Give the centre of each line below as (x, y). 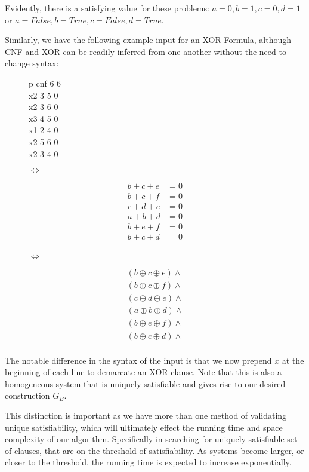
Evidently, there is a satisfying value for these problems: (107, 8)
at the (293, 360)
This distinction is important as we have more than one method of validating (146, 415)
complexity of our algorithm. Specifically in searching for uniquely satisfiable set (151, 439)
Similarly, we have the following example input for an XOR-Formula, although (148, 40)
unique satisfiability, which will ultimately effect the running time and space (144, 427)
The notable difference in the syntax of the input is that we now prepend (138, 360)
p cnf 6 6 (45, 83)
